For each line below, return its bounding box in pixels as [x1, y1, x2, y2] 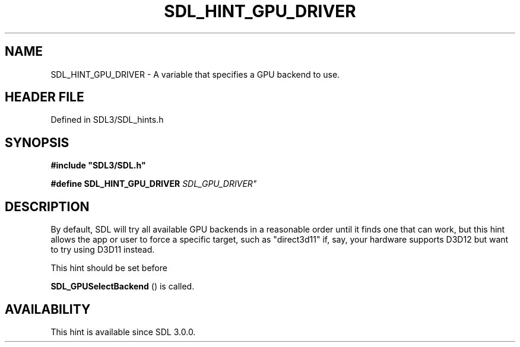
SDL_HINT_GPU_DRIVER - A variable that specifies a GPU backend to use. [50, 69, 340, 79]
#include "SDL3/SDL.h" [50, 160, 146, 171]
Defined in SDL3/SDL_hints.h [50, 114, 164, 125]
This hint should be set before [50, 263, 167, 273]
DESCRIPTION [5, 199, 90, 214]
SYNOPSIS [5, 135, 69, 150]
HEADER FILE [5, 90, 84, 105]
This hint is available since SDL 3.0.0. [50, 326, 196, 337]
